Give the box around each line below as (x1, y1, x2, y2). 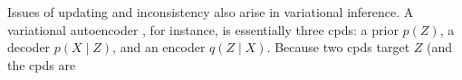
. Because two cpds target (266, 38, 410, 57)
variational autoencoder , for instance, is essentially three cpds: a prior (7, 20, 399, 39)
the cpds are (7, 55, 76, 74)
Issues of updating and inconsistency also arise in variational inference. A (7, 3, 414, 21)
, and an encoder (112, 38, 206, 57)
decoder (7, 38, 51, 57)
